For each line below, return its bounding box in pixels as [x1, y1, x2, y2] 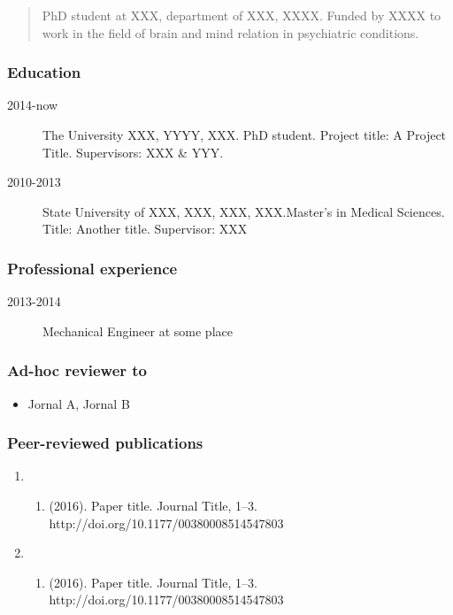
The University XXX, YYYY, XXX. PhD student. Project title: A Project [42, 126, 447, 143]
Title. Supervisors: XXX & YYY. [42, 142, 224, 161]
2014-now [7, 96, 58, 114]
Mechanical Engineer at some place [42, 321, 233, 340]
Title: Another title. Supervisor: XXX [42, 219, 248, 238]
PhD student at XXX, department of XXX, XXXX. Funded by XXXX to [42, 6, 441, 24]
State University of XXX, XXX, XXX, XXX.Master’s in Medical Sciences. [42, 202, 445, 220]
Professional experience [7, 257, 178, 279]
